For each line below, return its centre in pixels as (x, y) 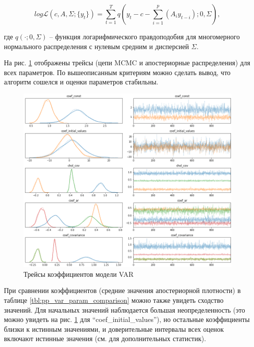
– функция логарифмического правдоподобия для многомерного (144, 36)
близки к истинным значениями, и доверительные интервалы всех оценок (114, 329)
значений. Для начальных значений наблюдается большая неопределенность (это (125, 309)
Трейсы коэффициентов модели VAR (79, 274)
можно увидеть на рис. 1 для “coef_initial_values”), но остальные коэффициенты (127, 319)
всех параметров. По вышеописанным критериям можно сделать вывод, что (117, 72)
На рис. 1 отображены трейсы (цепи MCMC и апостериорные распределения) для (127, 63)
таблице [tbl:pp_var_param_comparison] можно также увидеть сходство (114, 300)
